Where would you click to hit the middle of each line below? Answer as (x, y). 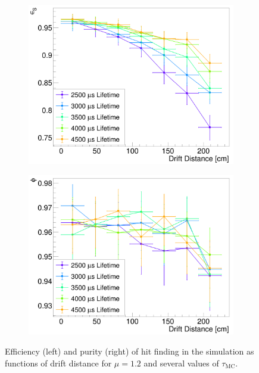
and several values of (181, 363)
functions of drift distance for (58, 363)
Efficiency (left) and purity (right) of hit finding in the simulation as (129, 351)
